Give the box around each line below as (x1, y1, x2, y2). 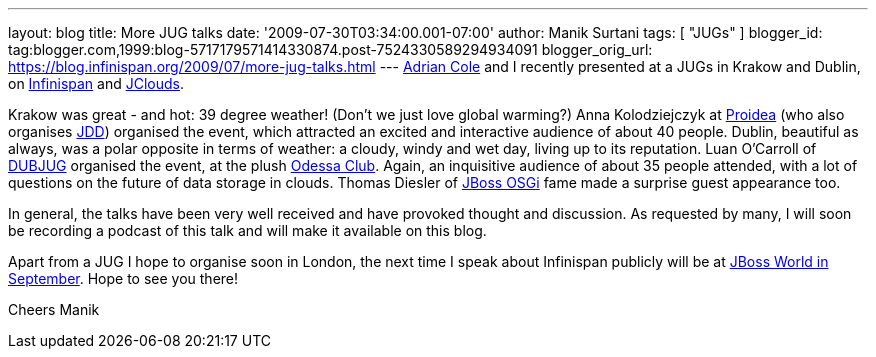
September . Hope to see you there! (8, 270, 239, 287)
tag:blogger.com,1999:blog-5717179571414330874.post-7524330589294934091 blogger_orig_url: (8, 41, 653, 58)
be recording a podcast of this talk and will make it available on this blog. (8, 222, 487, 239)
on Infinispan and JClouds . (8, 75, 184, 92)
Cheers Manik (8, 301, 100, 318)
